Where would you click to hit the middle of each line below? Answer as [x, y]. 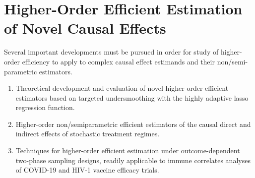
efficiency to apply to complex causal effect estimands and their [118, 61]
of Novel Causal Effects [85, 28]
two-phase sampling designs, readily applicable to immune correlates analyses [133, 160]
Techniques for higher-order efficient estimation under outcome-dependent [128, 150]
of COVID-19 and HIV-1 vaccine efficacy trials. [87, 170]
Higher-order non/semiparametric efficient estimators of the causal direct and [133, 124]
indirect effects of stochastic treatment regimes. [88, 134]
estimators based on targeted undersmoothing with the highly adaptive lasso [132, 97]
